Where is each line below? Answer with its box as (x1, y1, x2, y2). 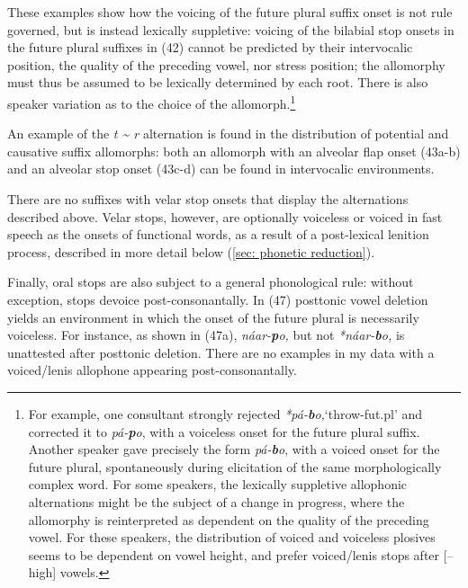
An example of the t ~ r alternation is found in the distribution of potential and (7, 124, 449, 143)
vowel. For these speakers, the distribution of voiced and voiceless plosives (28, 528, 436, 547)
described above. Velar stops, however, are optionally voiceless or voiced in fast (7, 207, 443, 226)
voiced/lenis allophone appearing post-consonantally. (7, 361, 297, 379)
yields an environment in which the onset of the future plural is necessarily (7, 307, 419, 326)
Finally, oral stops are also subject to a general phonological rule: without (7, 272, 414, 291)
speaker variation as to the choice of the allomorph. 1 (7, 91, 296, 112)
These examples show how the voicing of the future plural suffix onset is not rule (7, 3, 453, 21)
